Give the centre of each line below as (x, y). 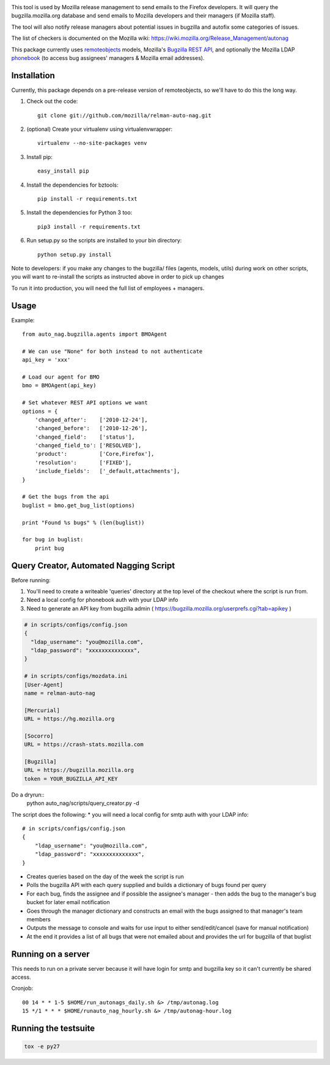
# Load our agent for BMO (61, 377)
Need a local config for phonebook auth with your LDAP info (102, 600)
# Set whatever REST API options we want (85, 403)
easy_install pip (63, 171)
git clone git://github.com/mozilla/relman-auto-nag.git (125, 115)
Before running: (31, 580)
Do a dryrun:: (28, 795)
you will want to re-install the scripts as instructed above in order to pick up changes (118, 277)
